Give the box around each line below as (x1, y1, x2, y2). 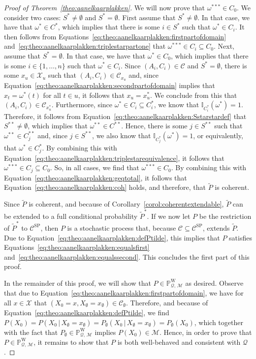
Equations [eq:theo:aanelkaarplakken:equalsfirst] (4, 242, 150, 252)
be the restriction (199, 210, 252, 221)
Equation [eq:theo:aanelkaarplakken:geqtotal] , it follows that (4, 172, 187, 182)
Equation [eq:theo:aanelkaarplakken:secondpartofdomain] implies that (4, 80, 215, 90)
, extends (202, 222, 230, 233)
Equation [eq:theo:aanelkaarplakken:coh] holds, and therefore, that (4, 182, 206, 192)
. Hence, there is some (121, 120, 188, 131)
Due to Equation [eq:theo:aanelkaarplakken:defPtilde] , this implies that (4, 232, 220, 242)
